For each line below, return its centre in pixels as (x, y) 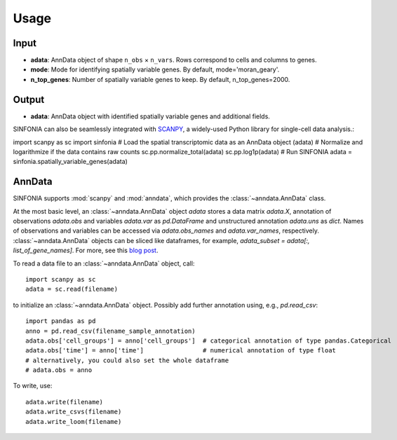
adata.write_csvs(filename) (74, 412)
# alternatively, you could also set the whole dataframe (127, 360)
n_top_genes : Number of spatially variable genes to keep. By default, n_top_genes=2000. (160, 79)
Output (29, 99)
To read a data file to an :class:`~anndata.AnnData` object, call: (104, 263)
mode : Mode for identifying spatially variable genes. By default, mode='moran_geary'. (155, 69)
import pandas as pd (61, 321)
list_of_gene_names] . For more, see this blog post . (86, 250)
